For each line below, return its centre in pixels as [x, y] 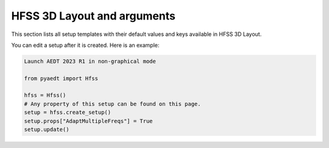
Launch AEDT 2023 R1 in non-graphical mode [90, 61]
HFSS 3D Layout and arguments [94, 16]
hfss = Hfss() [45, 95]
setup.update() [47, 130]
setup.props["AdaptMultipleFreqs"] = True [88, 121]
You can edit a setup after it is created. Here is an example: [85, 45]
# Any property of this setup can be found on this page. [112, 104]
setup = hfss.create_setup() [68, 112]
